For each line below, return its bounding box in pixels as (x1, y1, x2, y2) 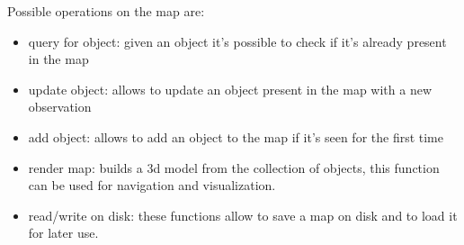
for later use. (28, 223, 99, 242)
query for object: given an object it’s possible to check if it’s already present (28, 32, 447, 50)
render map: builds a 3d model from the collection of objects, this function (28, 158, 440, 177)
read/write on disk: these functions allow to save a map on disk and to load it (28, 205, 458, 224)
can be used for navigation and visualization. (28, 176, 276, 195)
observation (28, 97, 92, 116)
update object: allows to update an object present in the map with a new (28, 79, 432, 98)
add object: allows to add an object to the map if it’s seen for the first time (28, 127, 443, 146)
